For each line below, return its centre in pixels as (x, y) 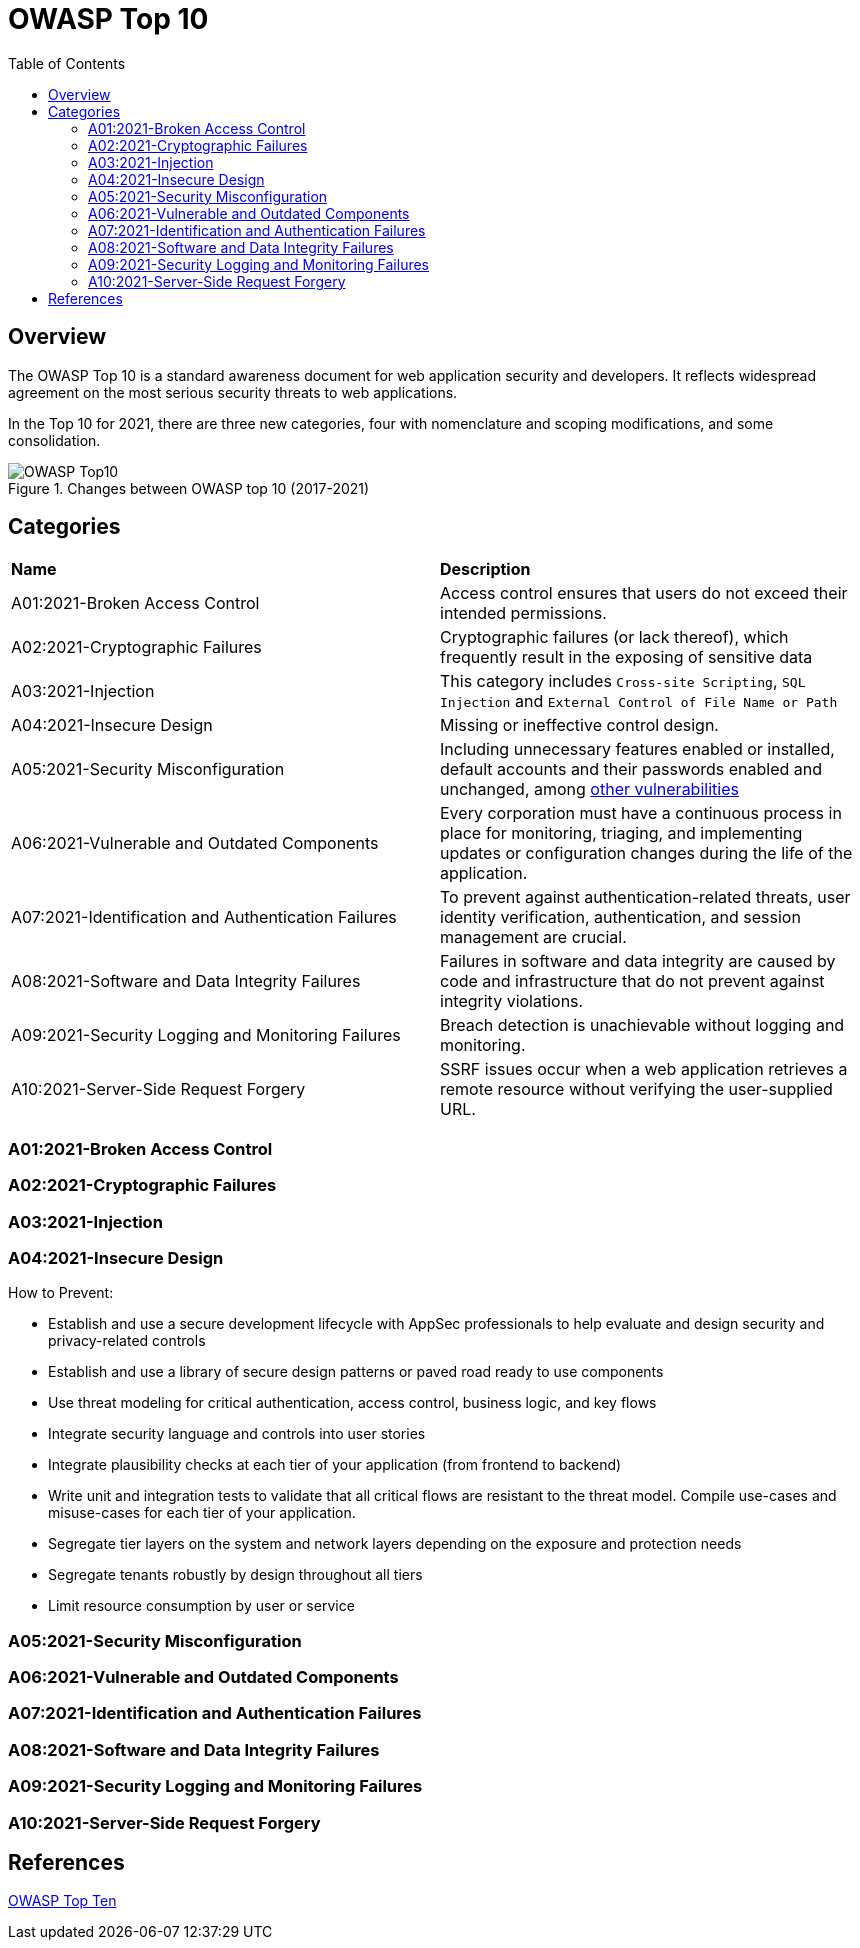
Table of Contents (67, 63)
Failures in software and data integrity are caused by (638, 961)
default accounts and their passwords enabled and (631, 769)
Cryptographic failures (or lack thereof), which (614, 637)
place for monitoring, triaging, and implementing (621, 833)
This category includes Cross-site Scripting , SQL (623, 681)
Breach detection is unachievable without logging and (642, 1025)
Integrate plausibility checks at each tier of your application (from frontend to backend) (335, 1465)
